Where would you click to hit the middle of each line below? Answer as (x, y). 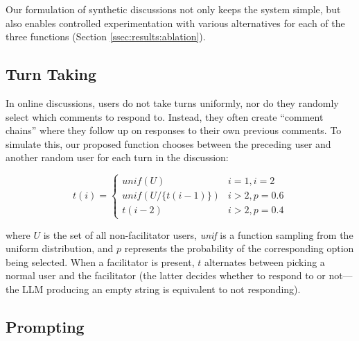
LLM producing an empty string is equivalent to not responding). (161, 289)
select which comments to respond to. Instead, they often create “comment (165, 116)
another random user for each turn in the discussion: (117, 157)
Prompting (45, 326)
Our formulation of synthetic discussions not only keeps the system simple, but (173, 9)
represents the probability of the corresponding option (239, 248)
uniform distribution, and (60, 248)
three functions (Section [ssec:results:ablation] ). (106, 36)
